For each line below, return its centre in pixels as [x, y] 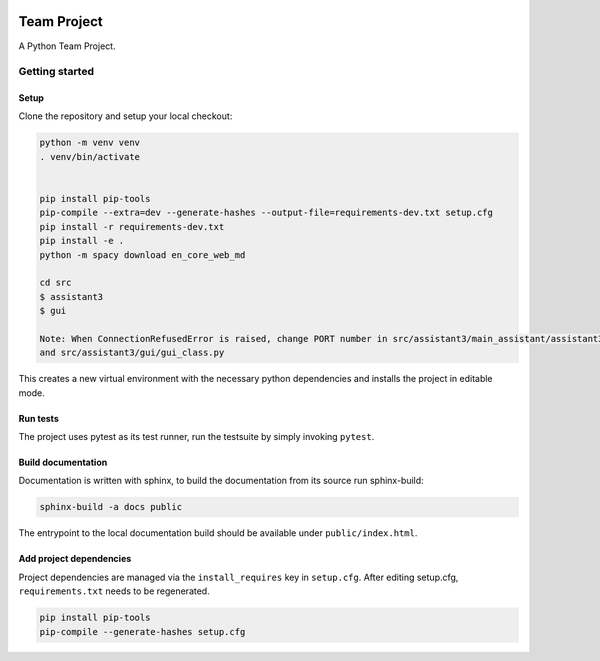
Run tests [38, 418]
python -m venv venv [89, 143]
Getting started [56, 72]
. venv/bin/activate [89, 156]
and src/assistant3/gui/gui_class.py [132, 353]
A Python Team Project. [67, 46]
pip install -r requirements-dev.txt [132, 226]
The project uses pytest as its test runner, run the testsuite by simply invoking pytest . [196, 437]
